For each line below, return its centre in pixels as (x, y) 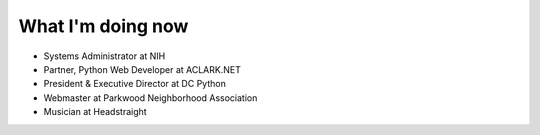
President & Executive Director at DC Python (135, 84)
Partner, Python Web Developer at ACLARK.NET (142, 69)
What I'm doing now (103, 26)
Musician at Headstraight (95, 112)
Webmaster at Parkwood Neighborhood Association (150, 97)
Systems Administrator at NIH (104, 56)
